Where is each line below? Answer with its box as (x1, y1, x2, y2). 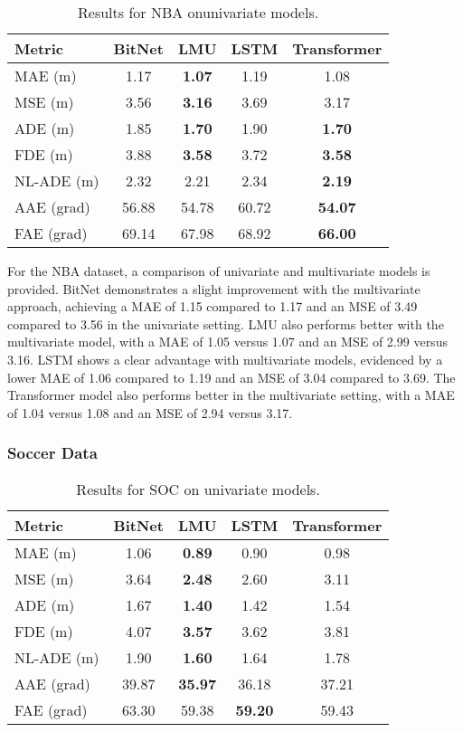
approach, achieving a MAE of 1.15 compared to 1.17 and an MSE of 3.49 (7, 297, 418, 316)
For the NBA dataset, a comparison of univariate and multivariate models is (7, 261, 430, 280)
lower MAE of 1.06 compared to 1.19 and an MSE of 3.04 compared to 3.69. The (7, 367, 456, 386)
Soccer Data (7, 442, 98, 464)
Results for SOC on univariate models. (76, 478, 320, 499)
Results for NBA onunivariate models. (78, 2, 319, 23)
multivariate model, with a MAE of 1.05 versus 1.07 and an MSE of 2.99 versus (7, 332, 448, 351)
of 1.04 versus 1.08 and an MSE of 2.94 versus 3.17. (7, 403, 293, 422)
